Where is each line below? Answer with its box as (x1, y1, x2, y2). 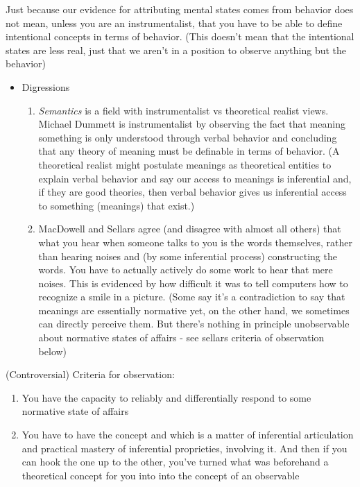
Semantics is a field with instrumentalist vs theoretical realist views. (38, 103, 329, 117)
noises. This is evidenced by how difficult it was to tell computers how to (38, 275, 348, 290)
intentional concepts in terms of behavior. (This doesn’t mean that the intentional (6, 29, 354, 44)
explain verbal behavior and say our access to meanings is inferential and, (38, 171, 352, 185)
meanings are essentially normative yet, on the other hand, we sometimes (38, 302, 350, 317)
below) (38, 343, 67, 358)
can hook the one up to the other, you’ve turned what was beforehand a (22, 454, 329, 469)
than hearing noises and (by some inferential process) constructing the (38, 248, 337, 263)
